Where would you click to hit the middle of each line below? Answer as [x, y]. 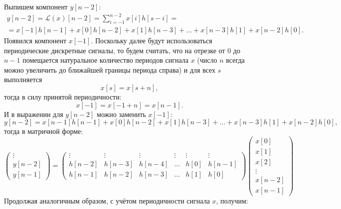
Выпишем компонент [36, 6]
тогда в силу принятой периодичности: [63, 96]
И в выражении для [34, 114]
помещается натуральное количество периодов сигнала [105, 60]
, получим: [232, 200]
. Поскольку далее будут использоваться [152, 40]
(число [207, 60]
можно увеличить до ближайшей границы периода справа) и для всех [110, 69]
